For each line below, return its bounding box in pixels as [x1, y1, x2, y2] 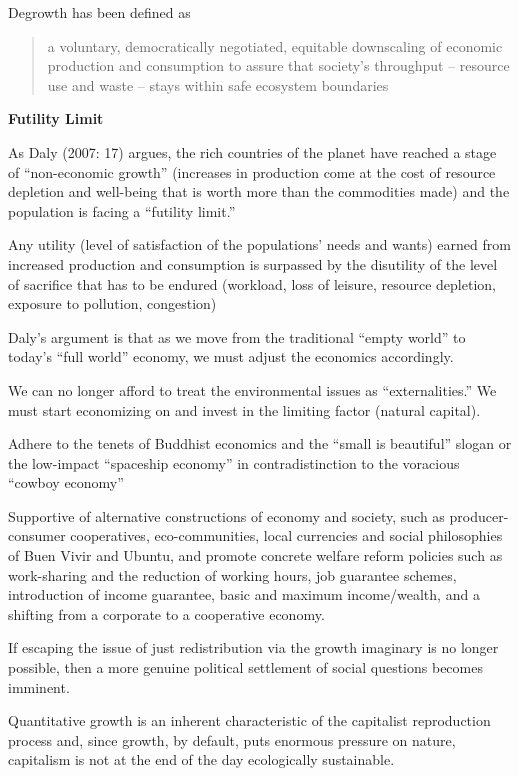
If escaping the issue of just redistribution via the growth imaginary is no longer [8, 637, 499, 658]
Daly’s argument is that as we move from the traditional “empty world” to [8, 326, 466, 347]
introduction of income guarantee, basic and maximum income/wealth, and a [8, 584, 480, 605]
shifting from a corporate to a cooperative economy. [8, 603, 325, 624]
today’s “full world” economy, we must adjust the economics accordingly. [8, 346, 454, 367]
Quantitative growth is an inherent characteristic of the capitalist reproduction [8, 710, 491, 731]
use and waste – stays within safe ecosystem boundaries [47, 74, 389, 95]
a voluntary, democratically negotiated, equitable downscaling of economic [47, 35, 503, 56]
